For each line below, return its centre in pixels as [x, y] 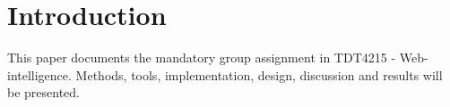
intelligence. [39, 74]
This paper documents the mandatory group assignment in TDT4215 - [202, 58]
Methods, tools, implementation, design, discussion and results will [259, 74]
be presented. [44, 92]
